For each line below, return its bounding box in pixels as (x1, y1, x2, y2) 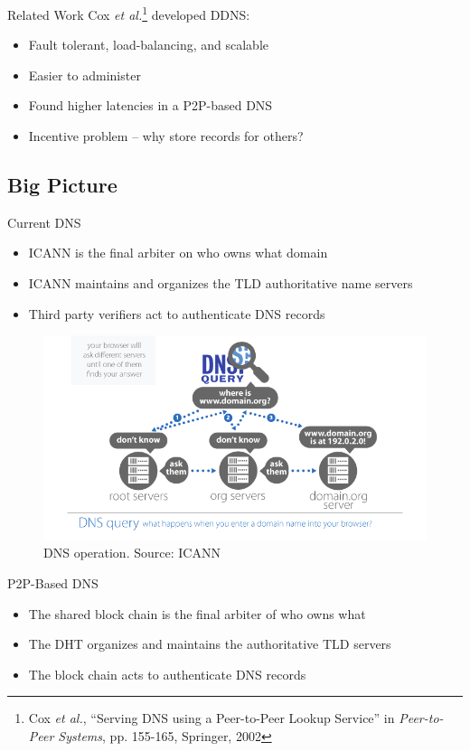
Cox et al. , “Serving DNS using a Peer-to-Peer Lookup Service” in (28, 709, 395, 728)
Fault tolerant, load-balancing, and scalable (28, 35, 268, 54)
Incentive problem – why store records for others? (28, 127, 304, 146)
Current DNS (7, 212, 81, 231)
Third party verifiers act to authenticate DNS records (28, 304, 325, 323)
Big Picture (7, 171, 117, 199)
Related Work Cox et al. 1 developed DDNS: (7, 3, 250, 23)
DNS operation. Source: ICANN (43, 543, 221, 562)
